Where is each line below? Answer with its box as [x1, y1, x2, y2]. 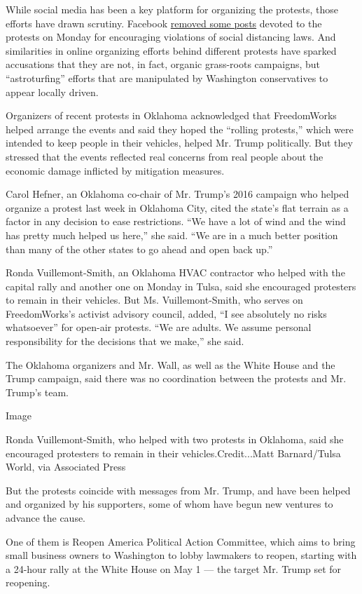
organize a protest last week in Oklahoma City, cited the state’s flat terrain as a [6, 200, 349, 215]
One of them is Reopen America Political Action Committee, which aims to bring [6, 534, 356, 548]
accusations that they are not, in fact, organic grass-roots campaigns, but [6, 57, 321, 72]
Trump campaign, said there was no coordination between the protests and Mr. [6, 371, 347, 386]
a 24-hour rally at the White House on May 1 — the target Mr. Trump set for [6, 561, 342, 576]
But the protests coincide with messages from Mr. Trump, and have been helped [6, 482, 351, 497]
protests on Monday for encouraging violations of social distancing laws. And [6, 29, 336, 44]
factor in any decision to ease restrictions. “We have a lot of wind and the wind [6, 214, 346, 229]
